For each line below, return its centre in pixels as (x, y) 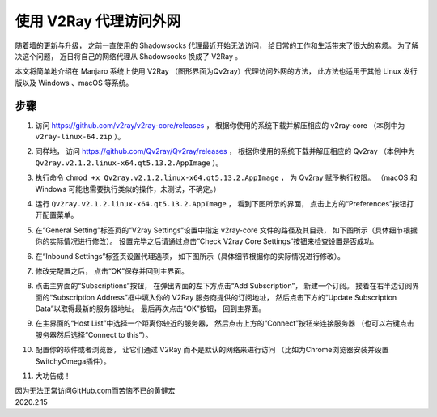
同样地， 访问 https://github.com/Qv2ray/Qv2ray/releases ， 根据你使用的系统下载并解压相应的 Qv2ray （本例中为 (225, 151)
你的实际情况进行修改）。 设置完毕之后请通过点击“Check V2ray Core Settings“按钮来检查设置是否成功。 (207, 241)
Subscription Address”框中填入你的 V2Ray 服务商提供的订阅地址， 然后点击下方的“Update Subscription (225, 297)
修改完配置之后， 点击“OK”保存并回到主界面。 (112, 270)
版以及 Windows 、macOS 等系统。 (74, 83)
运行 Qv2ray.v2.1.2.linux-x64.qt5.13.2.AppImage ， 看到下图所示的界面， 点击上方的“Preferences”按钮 (221, 203)
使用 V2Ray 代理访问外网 (98, 21)
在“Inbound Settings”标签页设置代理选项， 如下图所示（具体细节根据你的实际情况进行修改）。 (190, 256)
